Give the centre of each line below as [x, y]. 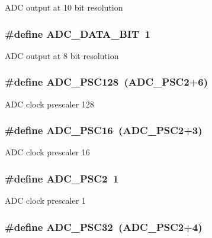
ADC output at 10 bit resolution [64, 7]
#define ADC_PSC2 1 [62, 178]
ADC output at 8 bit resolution [62, 55]
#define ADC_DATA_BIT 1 [78, 33]
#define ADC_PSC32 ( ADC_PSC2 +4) [104, 226]
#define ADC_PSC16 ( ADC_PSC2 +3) [104, 130]
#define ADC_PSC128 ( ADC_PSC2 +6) [106, 82]
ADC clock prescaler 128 [49, 104]
